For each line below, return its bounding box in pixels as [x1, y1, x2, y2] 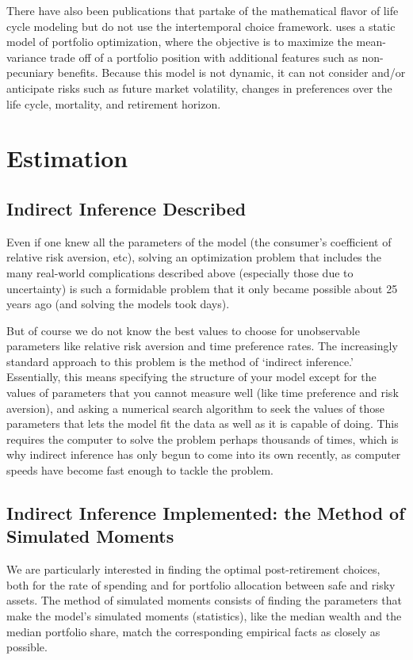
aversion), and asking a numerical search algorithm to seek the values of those [6, 399, 384, 416]
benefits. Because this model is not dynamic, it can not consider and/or [57, 64, 406, 81]
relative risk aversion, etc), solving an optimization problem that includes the [6, 249, 381, 265]
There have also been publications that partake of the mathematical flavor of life [6, 2, 399, 18]
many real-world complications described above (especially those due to [6, 264, 354, 280]
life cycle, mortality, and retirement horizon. [6, 95, 221, 112]
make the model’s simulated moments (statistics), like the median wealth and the [6, 608, 402, 624]
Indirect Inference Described [6, 196, 247, 220]
